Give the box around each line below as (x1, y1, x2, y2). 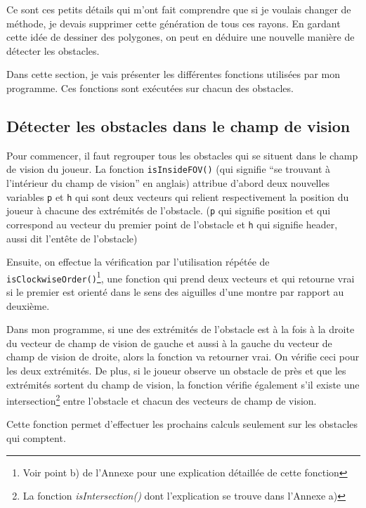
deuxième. (6, 298, 50, 313)
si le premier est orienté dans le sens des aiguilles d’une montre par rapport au (6, 285, 344, 299)
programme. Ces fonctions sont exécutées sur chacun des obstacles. (6, 80, 294, 95)
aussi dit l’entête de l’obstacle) (6, 230, 138, 245)
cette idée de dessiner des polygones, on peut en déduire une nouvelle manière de (6, 30, 355, 44)
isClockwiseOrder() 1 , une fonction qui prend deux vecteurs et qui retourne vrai (6, 268, 355, 285)
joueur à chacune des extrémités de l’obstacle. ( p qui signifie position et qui (6, 203, 331, 218)
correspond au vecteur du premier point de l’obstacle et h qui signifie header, (6, 216, 338, 231)
